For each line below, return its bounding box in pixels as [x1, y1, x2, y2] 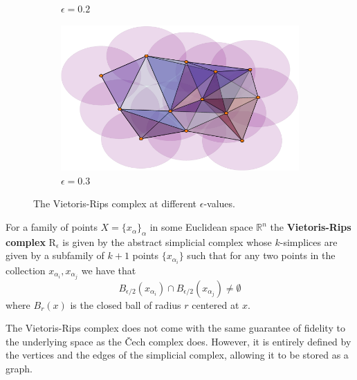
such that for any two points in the [187, 248, 336, 263]
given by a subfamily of [6, 248, 104, 263]
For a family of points [6, 220, 98, 234]
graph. [6, 361, 33, 376]
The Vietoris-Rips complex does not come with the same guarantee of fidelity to [6, 321, 345, 335]
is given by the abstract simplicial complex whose [62, 234, 272, 249]
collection [6, 263, 46, 277]
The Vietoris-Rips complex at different [33, 196, 197, 211]
